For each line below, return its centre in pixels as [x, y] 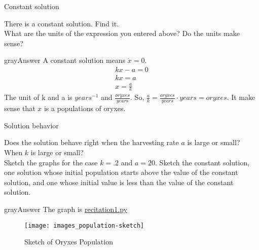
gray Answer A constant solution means [65, 60]
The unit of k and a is [38, 97]
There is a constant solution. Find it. [62, 23]
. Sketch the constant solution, [202, 162]
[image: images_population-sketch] [84, 225]
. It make [241, 97]
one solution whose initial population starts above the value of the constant [121, 172]
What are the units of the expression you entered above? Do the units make [122, 33]
